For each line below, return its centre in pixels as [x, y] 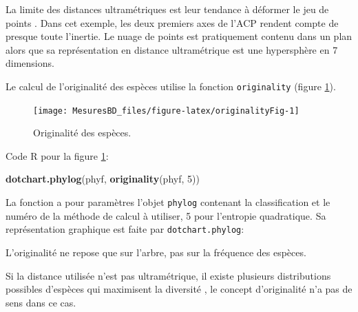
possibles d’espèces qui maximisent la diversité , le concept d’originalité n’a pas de [179, 289]
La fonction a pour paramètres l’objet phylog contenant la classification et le [168, 202]
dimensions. [30, 63]
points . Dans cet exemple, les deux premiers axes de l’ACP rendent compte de [172, 22]
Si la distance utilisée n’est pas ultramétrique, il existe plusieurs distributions [168, 275]
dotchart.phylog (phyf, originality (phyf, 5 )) [103, 179]
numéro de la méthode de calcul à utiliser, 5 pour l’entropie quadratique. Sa [166, 215]
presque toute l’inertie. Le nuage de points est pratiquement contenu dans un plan [179, 36]
